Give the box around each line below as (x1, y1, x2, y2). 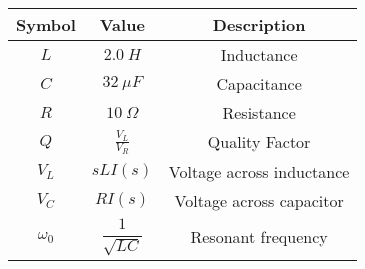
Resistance (222, 101, 296, 124)
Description (212, 13, 306, 36)
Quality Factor (207, 130, 311, 154)
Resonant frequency (190, 225, 328, 249)
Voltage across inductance (168, 159, 350, 183)
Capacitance (216, 72, 302, 95)
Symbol (16, 13, 76, 36)
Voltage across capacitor (174, 188, 344, 212)
